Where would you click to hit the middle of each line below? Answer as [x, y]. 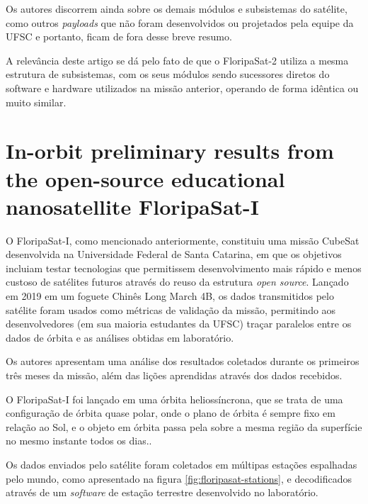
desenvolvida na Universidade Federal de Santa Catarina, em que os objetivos [174, 254]
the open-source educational [145, 178]
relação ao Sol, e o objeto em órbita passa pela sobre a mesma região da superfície [184, 426]
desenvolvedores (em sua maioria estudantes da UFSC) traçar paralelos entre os [179, 324]
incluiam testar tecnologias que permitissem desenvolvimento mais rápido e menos [184, 268]
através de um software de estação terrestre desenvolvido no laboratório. [162, 492]
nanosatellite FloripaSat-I [133, 206]
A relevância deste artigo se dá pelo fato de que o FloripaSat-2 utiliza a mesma [177, 60]
